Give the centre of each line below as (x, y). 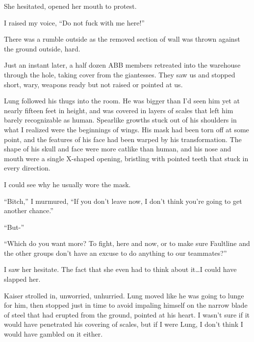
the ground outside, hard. (42, 48)
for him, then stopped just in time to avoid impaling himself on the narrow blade (126, 305)
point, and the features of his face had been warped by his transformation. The (123, 139)
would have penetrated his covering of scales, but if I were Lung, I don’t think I (124, 324)
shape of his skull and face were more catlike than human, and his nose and (118, 149)
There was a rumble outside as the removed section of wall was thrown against (122, 39)
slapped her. (22, 279)
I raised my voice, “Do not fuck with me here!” (74, 22)
